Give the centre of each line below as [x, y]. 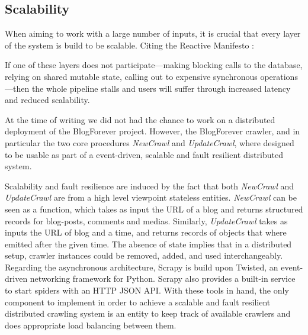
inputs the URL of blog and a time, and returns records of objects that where [146, 232]
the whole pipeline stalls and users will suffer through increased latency [161, 88]
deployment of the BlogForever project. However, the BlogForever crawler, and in [153, 131]
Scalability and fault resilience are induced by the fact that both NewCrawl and [150, 186]
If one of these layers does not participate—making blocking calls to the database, [154, 65]
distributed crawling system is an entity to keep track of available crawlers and [148, 313]
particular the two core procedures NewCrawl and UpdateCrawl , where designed [150, 142]
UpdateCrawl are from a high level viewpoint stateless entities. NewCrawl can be [151, 197]
